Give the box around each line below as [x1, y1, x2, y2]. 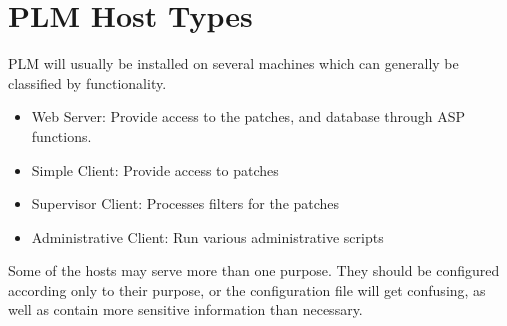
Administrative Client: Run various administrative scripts [31, 226, 384, 247]
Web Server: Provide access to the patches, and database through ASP [31, 106, 466, 127]
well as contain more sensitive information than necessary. [8, 299, 363, 320]
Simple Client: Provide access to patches [31, 159, 279, 180]
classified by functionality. [8, 72, 167, 93]
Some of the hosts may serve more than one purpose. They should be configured [8, 260, 500, 281]
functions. [31, 125, 92, 146]
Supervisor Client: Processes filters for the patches [31, 193, 340, 214]
